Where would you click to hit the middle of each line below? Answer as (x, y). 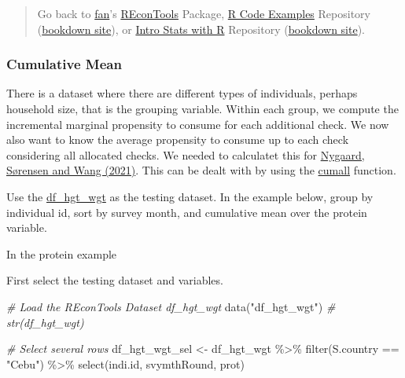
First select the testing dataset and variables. (115, 280)
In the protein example (62, 253)
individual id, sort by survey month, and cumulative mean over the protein (187, 212)
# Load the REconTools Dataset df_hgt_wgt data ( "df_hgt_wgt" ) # (171, 306)
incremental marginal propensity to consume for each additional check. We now (198, 124)
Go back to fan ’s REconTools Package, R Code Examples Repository (204, 13)
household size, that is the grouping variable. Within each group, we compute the (202, 108)
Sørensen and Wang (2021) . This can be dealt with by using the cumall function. (201, 170)
